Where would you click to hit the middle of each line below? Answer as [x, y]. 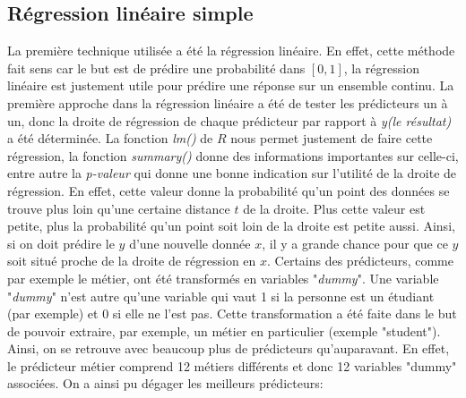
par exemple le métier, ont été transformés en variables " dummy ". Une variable [223, 278]
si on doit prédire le [61, 243]
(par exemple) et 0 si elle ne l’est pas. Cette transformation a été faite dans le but [232, 313]
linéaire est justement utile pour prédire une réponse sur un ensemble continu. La [231, 85]
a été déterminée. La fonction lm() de [110, 138]
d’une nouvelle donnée [190, 243]
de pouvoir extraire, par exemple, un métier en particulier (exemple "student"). [224, 330]
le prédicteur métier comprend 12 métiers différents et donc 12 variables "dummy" [232, 365]
